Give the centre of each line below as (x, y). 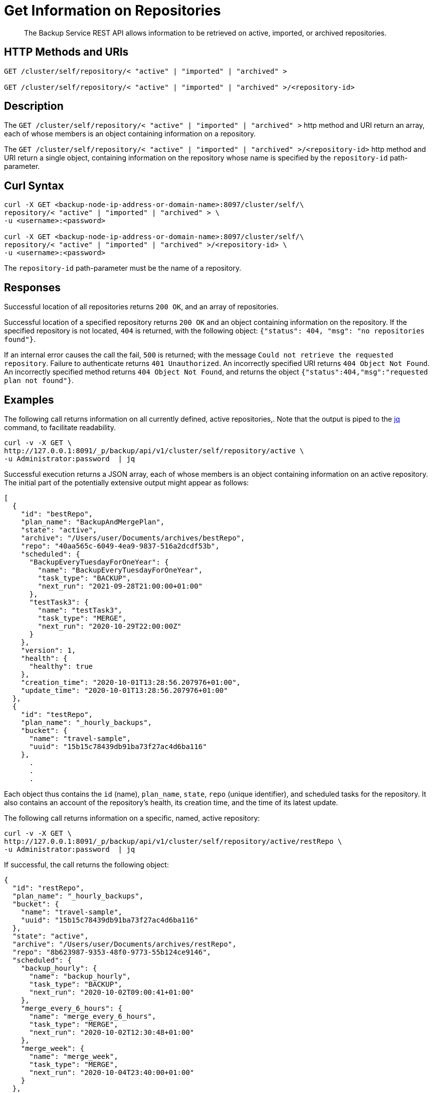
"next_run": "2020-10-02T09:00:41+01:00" (112, 992)
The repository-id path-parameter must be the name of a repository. (123, 268)
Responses (33, 287)
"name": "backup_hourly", (80, 976)
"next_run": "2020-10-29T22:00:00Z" (110, 626)
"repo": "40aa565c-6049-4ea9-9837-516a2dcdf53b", (120, 546)
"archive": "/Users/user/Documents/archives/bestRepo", (133, 538)
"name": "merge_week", (74, 1056)
